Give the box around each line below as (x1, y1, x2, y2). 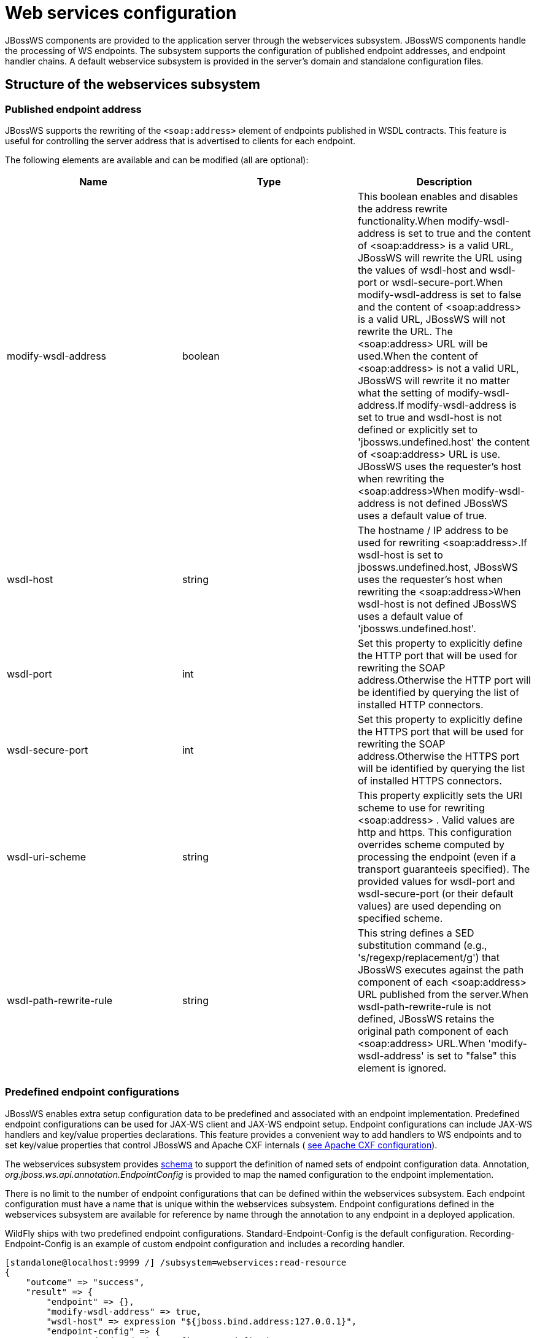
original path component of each (357, 1024, 509, 1037)
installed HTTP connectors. (357, 698, 484, 711)
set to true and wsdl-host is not (357, 411, 502, 423)
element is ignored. (357, 1061, 447, 1074)
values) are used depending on (357, 899, 501, 912)
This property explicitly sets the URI (357, 789, 522, 802)
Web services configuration (5, 2, 237, 23)
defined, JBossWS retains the (357, 1012, 495, 1025)
